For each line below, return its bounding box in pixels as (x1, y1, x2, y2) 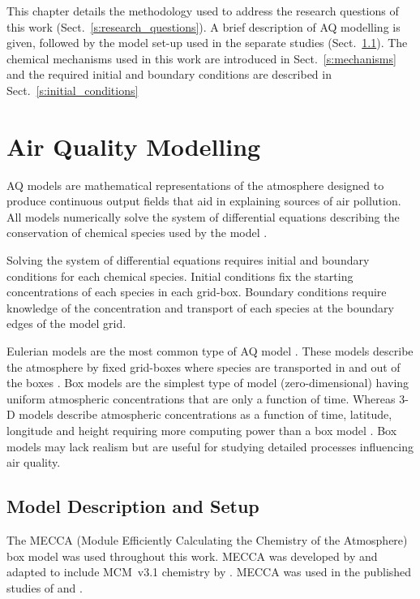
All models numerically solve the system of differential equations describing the (6, 208, 400, 225)
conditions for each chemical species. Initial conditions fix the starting (6, 267, 354, 284)
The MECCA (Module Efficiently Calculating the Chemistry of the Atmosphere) (6, 531, 408, 548)
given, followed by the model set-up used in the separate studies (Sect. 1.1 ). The (6, 34, 408, 51)
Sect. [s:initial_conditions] (6, 81, 139, 98)
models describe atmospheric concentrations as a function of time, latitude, (19, 406, 392, 423)
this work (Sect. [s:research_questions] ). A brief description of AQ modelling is (6, 18, 401, 35)
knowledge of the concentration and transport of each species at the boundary (6, 299, 394, 316)
